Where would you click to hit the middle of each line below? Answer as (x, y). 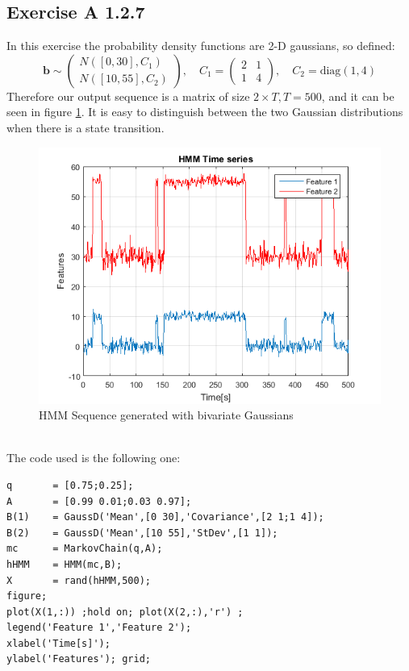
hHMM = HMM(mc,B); (65, 564)
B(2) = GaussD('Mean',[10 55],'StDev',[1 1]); (142, 533)
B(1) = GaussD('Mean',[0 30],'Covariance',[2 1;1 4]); (165, 517)
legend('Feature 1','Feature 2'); (99, 628)
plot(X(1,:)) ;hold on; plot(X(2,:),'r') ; (125, 612)
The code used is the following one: (94, 458)
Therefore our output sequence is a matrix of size (128, 96)
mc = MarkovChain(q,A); (85, 549)
